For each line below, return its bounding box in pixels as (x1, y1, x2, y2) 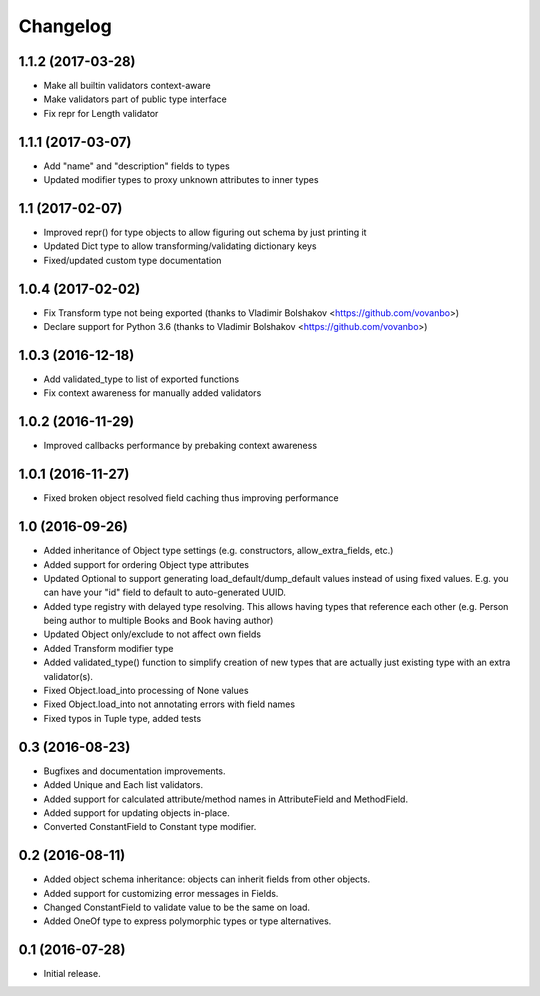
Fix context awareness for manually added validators (43, 387, 262, 399)
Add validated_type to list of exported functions (43, 373, 240, 385)
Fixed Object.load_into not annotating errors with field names (43, 698, 295, 710)
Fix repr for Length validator (43, 107, 159, 119)
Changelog (18, 15, 112, 37)
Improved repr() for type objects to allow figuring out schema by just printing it (43, 226, 367, 239)
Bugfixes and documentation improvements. (43, 765, 226, 777)
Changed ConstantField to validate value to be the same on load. (43, 901, 310, 913)
